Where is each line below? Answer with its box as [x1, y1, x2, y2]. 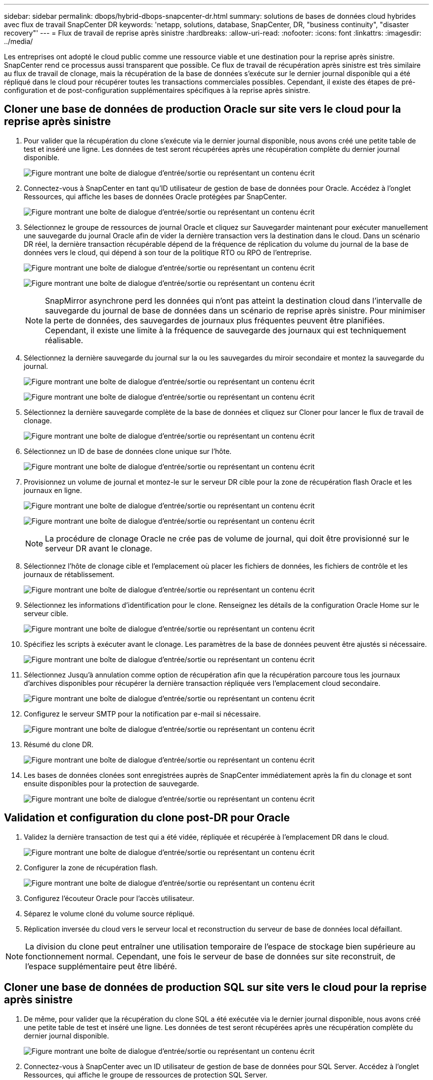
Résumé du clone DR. [24, 740, 94, 749]
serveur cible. [24, 609, 68, 618]
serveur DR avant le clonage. [45, 543, 152, 553]
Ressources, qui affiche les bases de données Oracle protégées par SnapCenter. [24, 192, 287, 201]
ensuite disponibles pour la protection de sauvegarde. [24, 779, 199, 788]
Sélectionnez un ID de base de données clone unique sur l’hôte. [24, 447, 232, 455]
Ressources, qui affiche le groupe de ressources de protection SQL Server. [24, 1070, 268, 1079]
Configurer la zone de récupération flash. [24, 863, 158, 872]
